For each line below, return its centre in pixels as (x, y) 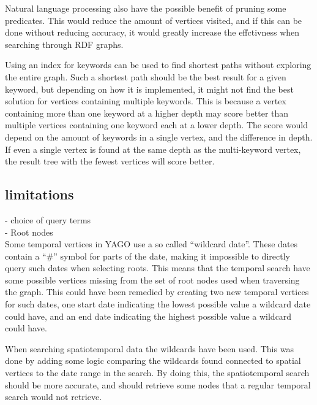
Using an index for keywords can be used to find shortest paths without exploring (158, 65)
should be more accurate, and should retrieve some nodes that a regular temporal (158, 384)
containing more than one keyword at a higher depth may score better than (147, 113)
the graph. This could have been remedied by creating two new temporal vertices (157, 292)
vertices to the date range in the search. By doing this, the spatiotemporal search (157, 373)
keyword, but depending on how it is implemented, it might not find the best (149, 89)
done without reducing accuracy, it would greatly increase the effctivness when (152, 32)
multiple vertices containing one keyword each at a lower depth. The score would (156, 125)
